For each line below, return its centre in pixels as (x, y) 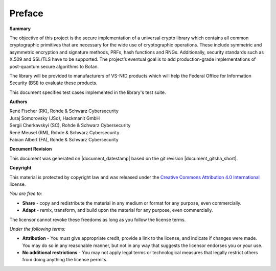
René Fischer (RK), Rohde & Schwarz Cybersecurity (64, 111)
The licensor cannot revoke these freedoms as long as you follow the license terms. (98, 219)
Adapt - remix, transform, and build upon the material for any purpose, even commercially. (118, 210)
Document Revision (31, 149)
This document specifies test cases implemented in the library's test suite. (88, 92)
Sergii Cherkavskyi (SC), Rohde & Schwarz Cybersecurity (70, 126)
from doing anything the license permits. (65, 260)
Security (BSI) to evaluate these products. (53, 83)
